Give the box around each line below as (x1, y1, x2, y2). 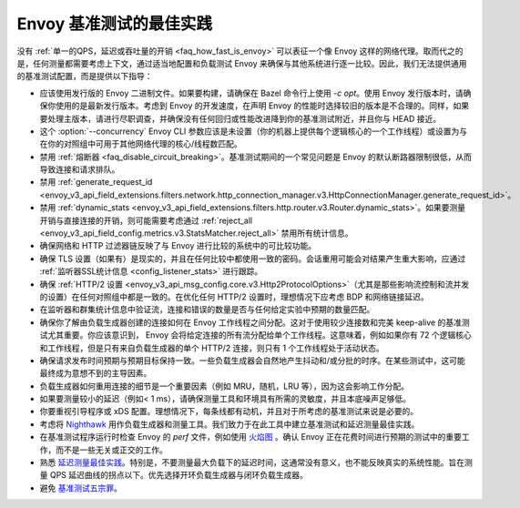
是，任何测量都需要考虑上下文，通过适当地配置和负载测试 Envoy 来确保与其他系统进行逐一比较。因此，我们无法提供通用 (16, 57, 467, 68)
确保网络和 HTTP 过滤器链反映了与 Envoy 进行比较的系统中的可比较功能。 (39, 240, 317, 251)
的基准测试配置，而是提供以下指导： (16, 71, 153, 82)
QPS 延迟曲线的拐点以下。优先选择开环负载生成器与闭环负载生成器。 (49, 470, 309, 481)
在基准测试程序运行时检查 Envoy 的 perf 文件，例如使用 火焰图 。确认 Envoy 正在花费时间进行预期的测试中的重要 (39, 432, 463, 442)
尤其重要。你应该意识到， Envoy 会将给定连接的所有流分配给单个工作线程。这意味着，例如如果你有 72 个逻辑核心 (46, 330, 473, 340)
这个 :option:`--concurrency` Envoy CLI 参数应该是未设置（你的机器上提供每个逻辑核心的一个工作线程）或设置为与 (39, 126, 468, 137)
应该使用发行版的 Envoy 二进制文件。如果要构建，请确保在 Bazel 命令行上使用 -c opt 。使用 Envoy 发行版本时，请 (39, 87, 464, 98)
